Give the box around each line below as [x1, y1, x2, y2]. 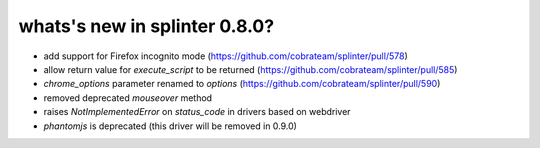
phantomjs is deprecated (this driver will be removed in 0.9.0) [43, 120, 297, 132]
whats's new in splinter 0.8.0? [18, 15, 275, 37]
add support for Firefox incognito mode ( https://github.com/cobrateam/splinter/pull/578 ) [43, 50, 409, 62]
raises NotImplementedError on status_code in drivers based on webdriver [43, 106, 351, 118]
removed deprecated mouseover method [43, 91, 213, 104]
